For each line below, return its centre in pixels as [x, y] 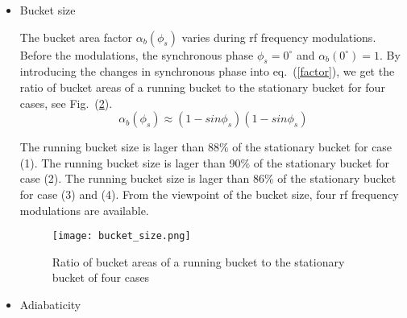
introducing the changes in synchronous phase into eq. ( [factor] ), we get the [207, 71]
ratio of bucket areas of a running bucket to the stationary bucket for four [202, 87]
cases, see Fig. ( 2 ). [66, 103]
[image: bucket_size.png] [121, 236]
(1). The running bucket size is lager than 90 [130, 162]
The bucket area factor [76, 37]
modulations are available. [84, 210]
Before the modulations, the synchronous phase [137, 54]
